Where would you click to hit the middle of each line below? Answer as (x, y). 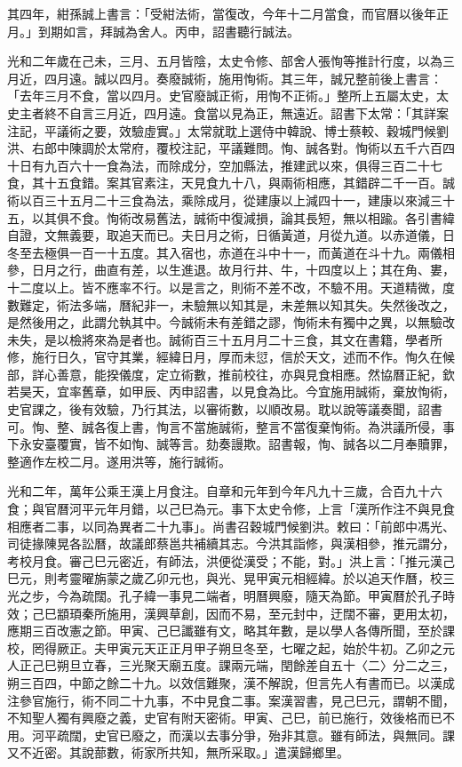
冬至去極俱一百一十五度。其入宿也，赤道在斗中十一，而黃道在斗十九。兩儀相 (231, 252)
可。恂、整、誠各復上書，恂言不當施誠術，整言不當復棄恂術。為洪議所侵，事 (231, 426)
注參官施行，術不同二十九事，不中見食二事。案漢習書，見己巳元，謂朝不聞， (231, 700)
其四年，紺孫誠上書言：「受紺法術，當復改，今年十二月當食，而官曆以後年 (222, 13)
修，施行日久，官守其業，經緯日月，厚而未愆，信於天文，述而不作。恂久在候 (231, 357)
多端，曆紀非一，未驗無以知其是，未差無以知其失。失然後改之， (268, 304)
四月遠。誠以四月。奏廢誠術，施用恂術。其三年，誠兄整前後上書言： (243, 78)
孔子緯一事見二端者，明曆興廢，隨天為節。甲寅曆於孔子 (280, 595)
